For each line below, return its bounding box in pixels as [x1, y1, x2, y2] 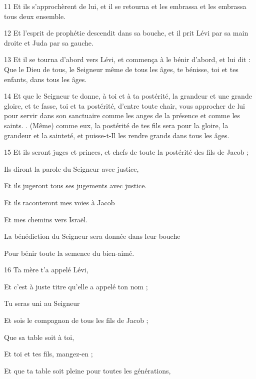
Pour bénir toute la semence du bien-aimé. [4, 247, 134, 258]
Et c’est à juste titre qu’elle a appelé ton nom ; [4, 281, 148, 291]
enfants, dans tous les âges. [4, 74, 87, 84]
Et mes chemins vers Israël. [4, 214, 87, 224]
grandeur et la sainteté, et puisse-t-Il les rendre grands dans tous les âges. [4, 130, 229, 140]
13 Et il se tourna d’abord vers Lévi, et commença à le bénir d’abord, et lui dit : [4, 54, 251, 65]
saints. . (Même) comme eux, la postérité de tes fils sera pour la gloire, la [4, 120, 228, 130]
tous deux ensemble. [4, 11, 66, 21]
